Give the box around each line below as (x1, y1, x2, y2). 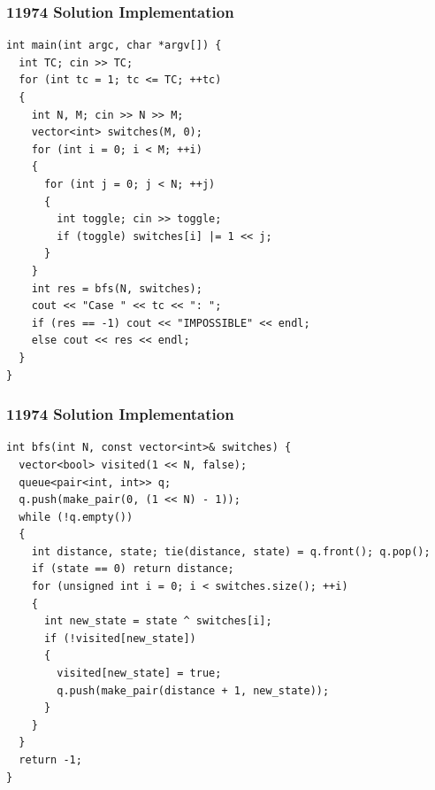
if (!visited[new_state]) (43, 631, 196, 645)
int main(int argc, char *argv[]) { (6, 39, 222, 52)
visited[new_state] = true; (57, 667, 222, 680)
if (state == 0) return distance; (31, 562, 234, 576)
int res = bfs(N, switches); (31, 282, 202, 295)
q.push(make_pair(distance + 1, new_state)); (57, 684, 330, 697)
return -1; (19, 754, 82, 766)
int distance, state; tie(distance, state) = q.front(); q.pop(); (31, 545, 431, 558)
